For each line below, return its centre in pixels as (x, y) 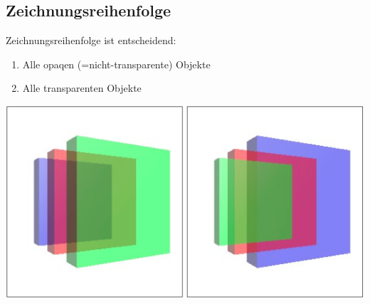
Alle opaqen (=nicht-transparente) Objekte (116, 64)
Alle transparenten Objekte (82, 88)
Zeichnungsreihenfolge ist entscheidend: (91, 40)
